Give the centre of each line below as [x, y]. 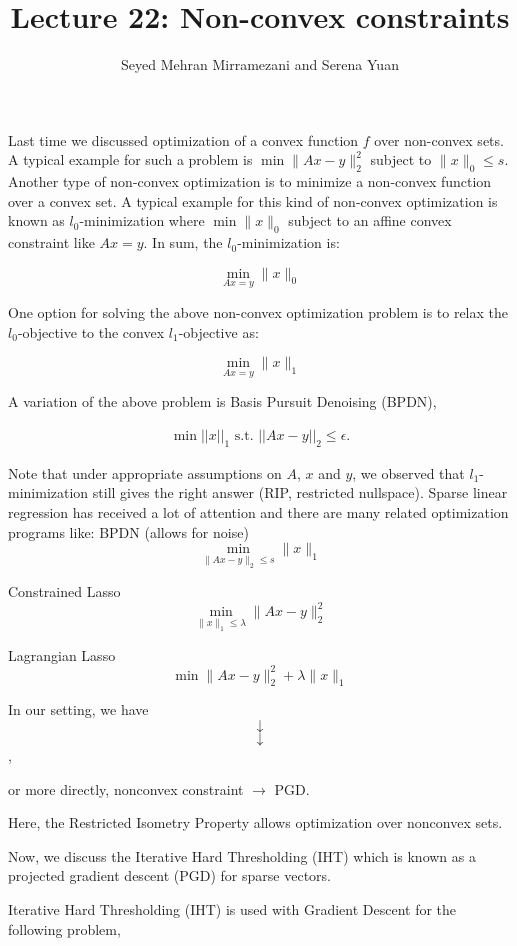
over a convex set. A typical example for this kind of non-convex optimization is [253, 200]
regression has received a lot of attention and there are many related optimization [258, 511]
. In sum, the [183, 242]
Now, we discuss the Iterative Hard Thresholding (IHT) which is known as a [242, 855]
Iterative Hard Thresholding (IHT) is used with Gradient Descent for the [232, 909]
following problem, [64, 928]
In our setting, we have [78, 709]
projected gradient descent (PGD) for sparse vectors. [169, 875]
